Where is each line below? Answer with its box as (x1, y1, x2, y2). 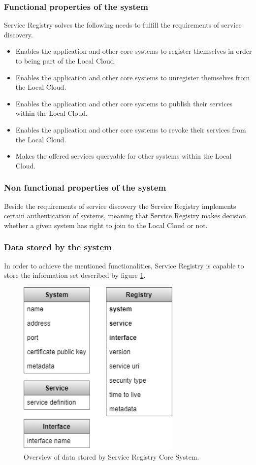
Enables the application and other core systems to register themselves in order (15, 46, 252, 56)
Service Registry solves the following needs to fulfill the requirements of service (4, 20, 242, 30)
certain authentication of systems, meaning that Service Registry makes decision (4, 210, 246, 221)
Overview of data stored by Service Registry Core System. (24, 451, 199, 462)
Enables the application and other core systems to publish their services (15, 98, 233, 108)
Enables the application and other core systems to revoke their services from (15, 124, 246, 134)
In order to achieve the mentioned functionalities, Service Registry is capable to (4, 260, 244, 270)
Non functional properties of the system (4, 181, 166, 194)
